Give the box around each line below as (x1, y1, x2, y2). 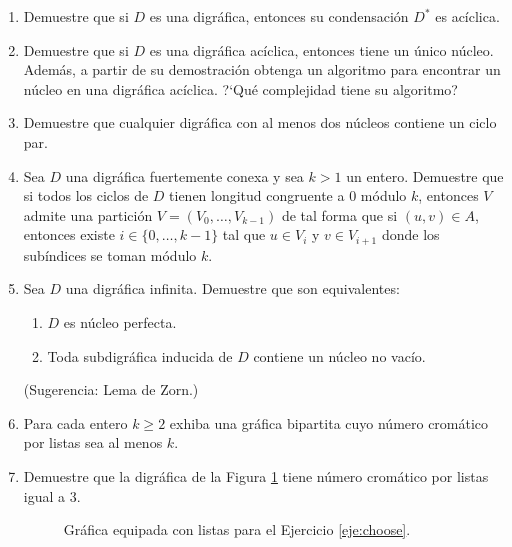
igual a (23, 485, 66, 506)
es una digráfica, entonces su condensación (149, 6, 409, 26)
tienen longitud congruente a (169, 185, 345, 206)
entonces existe (23, 224, 115, 245)
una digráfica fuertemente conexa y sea (65, 165, 304, 186)
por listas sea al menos (23, 432, 163, 453)
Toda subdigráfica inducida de (47, 345, 233, 366)
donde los (381, 224, 440, 245)
